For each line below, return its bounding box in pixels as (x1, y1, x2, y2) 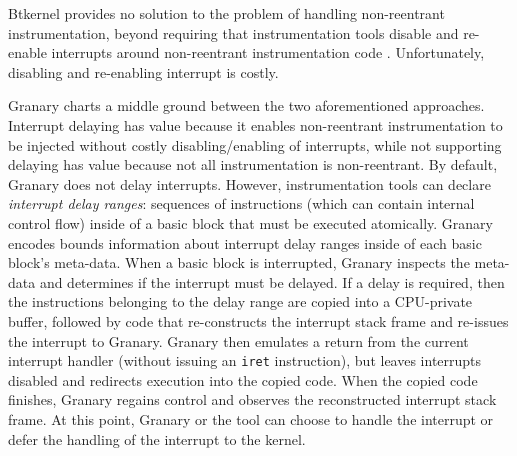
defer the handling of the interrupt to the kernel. (8, 428, 306, 449)
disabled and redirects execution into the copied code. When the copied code (8, 369, 478, 390)
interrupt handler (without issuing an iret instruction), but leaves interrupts (8, 350, 482, 371)
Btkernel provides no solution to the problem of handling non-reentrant (8, 3, 445, 23)
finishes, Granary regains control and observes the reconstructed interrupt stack (8, 389, 497, 410)
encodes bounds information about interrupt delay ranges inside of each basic (8, 232, 482, 253)
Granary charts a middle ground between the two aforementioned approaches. (8, 95, 485, 116)
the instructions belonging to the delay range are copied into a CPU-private (8, 291, 473, 312)
